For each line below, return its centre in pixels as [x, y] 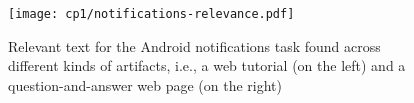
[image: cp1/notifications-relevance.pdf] [151, 14]
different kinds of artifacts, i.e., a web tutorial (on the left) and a [207, 65]
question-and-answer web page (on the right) [145, 84]
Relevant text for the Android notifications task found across [194, 45]
